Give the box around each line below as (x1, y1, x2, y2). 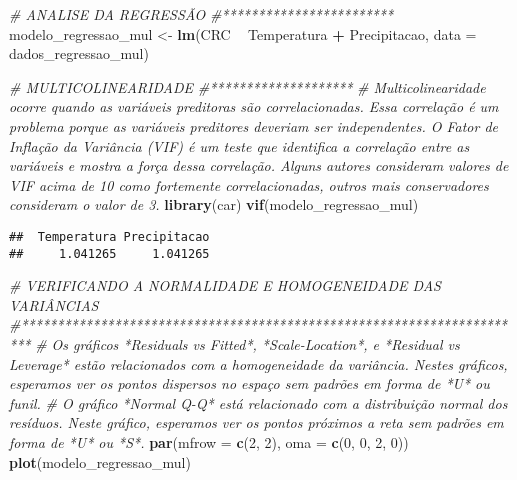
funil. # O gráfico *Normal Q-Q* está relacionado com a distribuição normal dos (9, 392, 508, 413)
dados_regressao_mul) (9, 43, 149, 64)
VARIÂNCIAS (9, 294, 99, 315)
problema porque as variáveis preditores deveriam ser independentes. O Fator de (9, 115, 499, 136)
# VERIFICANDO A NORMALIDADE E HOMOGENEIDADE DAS (9, 275, 441, 296)
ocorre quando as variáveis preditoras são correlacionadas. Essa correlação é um (9, 96, 499, 117)
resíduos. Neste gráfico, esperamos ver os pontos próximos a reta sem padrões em (9, 412, 504, 433)
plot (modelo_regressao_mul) (9, 451, 191, 472)
